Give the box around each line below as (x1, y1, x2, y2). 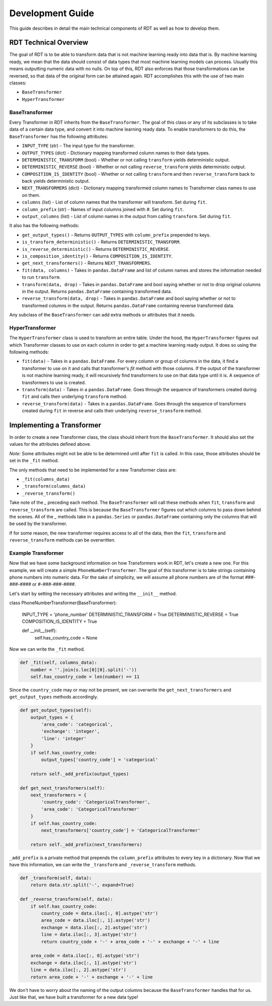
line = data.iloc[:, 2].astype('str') (30, 967, 126, 973)
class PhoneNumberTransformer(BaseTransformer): (9, 600, 117, 606)
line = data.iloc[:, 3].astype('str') (41, 932, 137, 937)
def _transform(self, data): (20, 875, 92, 881)
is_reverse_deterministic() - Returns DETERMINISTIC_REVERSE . (22, 246, 170, 252)
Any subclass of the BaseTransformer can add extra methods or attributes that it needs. (9, 312, 196, 318)
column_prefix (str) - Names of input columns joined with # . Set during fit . (22, 206, 184, 212)
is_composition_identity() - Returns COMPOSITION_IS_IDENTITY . (22, 253, 173, 259)
